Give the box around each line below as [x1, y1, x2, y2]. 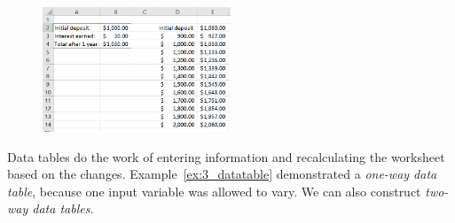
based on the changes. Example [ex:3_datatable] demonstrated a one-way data [7, 165, 437, 183]
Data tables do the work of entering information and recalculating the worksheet [7, 147, 445, 165]
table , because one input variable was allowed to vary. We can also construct [7, 181, 421, 200]
